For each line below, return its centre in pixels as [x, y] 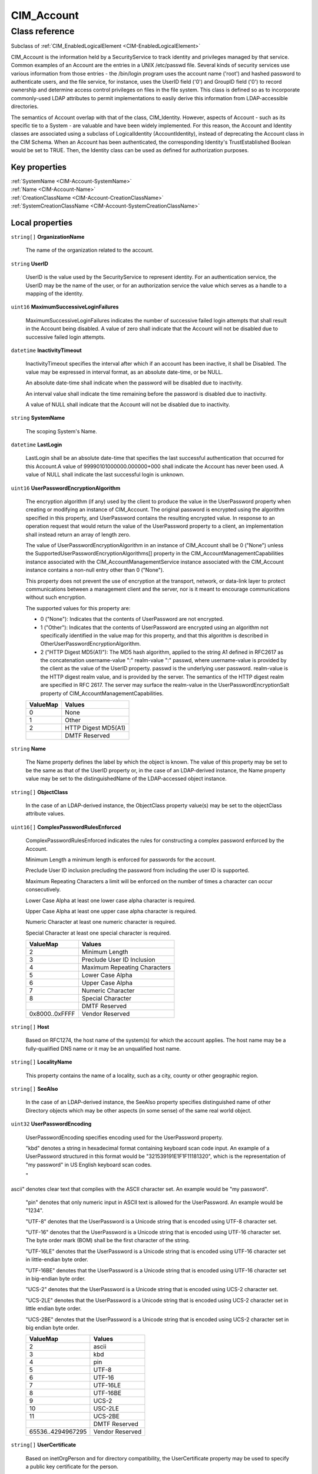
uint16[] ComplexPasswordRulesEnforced [66, 827]
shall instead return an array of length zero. [78, 534]
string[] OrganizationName [48, 237]
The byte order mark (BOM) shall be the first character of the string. [108, 1241]
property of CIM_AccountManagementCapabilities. [102, 693]
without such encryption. [56, 597]
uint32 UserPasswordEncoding [51, 1124]
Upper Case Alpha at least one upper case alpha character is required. [111, 911]
